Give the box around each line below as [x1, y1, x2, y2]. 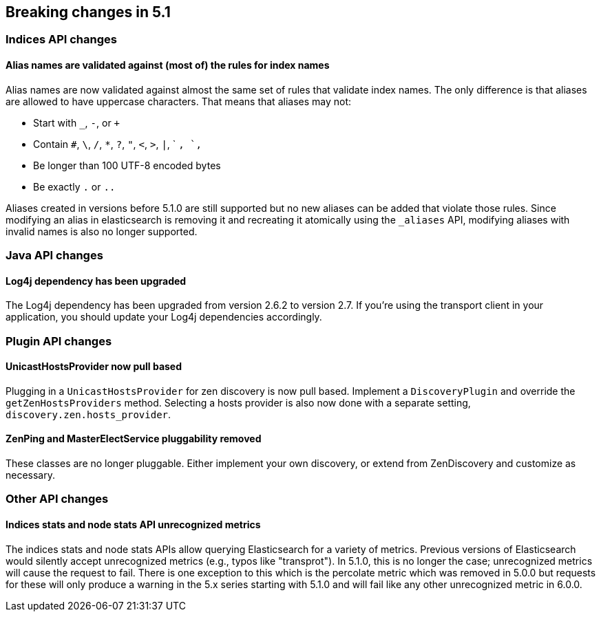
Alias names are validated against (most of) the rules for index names [6, 59, 330, 72]
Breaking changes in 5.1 [6, 3, 171, 21]
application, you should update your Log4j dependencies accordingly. [6, 311, 322, 323]
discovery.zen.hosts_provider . [6, 408, 171, 420]
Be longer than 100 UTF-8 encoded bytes [33, 159, 221, 171]
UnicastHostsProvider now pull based [6, 360, 182, 373]
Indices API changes [6, 32, 117, 47]
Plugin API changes [6, 334, 112, 348]
